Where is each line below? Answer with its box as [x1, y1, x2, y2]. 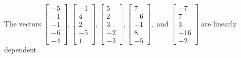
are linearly [201, 18, 237, 28]
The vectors [4, 18, 41, 28]
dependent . [4, 44, 41, 55]
